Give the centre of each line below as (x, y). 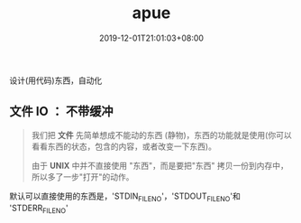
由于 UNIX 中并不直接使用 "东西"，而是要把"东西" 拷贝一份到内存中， (160, 165)
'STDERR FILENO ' (39, 209)
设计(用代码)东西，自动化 (56, 80)
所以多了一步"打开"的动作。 (82, 177)
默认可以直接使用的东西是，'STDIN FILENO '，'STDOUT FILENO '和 (125, 197)
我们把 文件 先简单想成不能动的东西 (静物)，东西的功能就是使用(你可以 (161, 135)
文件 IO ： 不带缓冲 (61, 111)
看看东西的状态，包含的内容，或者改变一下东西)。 (123, 146)
